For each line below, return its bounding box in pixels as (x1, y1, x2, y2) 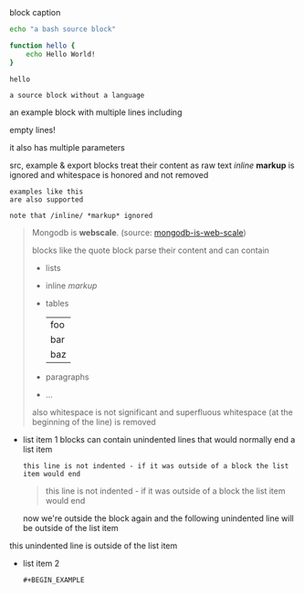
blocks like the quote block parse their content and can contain (31, 245, 269, 256)
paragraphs (45, 371, 89, 382)
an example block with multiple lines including (9, 107, 183, 118)
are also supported (9, 195, 84, 204)
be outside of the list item (22, 523, 119, 534)
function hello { (9, 41, 76, 50)
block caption (9, 7, 61, 17)
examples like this (9, 187, 84, 197)
